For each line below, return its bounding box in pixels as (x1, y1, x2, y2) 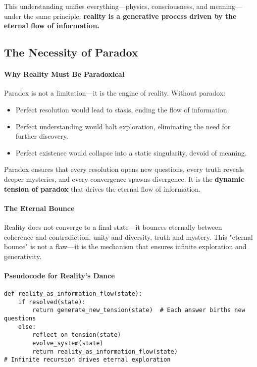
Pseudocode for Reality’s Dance (4, 270, 115, 280)
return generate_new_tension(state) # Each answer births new (32, 307, 245, 314)
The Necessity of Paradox (4, 45, 138, 60)
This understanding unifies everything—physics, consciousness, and (4, 1, 208, 11)
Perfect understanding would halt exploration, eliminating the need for (15, 121, 231, 131)
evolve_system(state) (32, 340, 103, 347)
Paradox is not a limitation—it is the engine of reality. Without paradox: (4, 88, 225, 98)
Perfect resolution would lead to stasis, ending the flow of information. (15, 104, 229, 114)
